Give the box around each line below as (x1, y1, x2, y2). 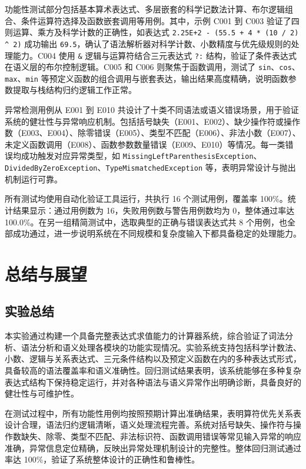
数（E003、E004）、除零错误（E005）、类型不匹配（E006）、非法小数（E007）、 (5, 127, 301, 139)
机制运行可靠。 (5, 172, 62, 185)
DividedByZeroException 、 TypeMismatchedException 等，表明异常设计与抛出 (5, 161, 296, 174)
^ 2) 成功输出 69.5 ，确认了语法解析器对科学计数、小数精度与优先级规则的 (5, 37, 291, 49)
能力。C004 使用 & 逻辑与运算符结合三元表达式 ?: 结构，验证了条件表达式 (12, 49, 297, 61)
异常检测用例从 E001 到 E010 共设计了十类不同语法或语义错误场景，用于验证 (5, 104, 299, 116)
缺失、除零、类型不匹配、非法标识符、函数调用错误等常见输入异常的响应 (21, 430, 301, 443)
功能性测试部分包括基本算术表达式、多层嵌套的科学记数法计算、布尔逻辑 (5, 3, 285, 15)
